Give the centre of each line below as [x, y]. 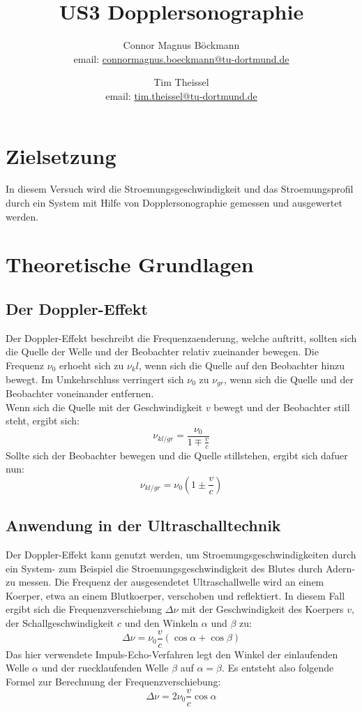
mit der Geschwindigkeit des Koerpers [263, 609]
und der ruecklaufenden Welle [105, 668]
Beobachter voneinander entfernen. [80, 393]
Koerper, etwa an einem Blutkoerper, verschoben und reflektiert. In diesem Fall [175, 595]
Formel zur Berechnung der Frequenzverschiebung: [113, 681]
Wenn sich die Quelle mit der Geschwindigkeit [104, 407]
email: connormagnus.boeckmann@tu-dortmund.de [181, 58]
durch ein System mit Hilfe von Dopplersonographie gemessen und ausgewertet [174, 203]
